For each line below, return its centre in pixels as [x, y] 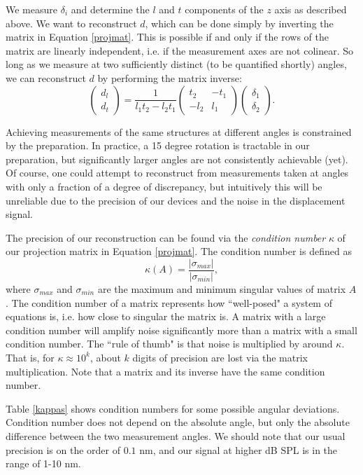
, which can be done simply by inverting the [239, 23]
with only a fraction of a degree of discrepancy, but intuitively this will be [164, 186]
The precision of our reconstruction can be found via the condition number [166, 237]
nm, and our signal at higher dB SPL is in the [239, 449]
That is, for [30, 357]
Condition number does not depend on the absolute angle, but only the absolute [178, 422]
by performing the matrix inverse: [170, 77]
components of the [224, 9]
